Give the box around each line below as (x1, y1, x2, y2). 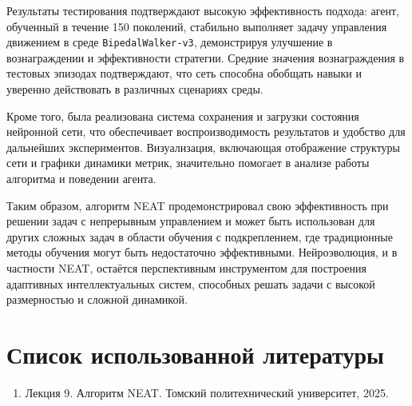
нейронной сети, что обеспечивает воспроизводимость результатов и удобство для (6, 123, 406, 140)
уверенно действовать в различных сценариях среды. (6, 81, 263, 98)
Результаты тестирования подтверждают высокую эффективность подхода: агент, (6, 2, 400, 18)
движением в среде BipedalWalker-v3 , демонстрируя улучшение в (6, 34, 333, 50)
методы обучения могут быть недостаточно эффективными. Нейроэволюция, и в (6, 244, 398, 261)
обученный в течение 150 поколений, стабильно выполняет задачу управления (6, 18, 387, 34)
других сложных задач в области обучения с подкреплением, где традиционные (6, 228, 393, 245)
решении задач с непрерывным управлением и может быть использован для (6, 213, 375, 229)
